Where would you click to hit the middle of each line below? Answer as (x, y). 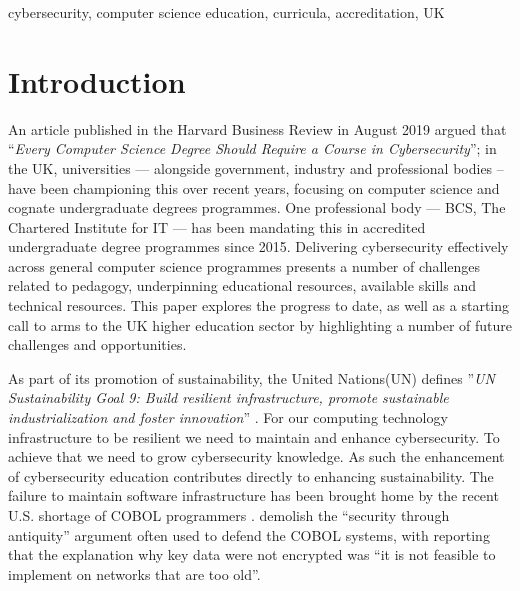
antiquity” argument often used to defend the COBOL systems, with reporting (249, 534)
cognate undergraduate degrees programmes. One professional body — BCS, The (257, 207)
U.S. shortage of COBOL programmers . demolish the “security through (229, 515)
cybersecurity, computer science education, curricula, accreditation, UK (226, 12)
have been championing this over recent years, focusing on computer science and (254, 187)
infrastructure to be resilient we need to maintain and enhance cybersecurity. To (254, 436)
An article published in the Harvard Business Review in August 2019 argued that (257, 128)
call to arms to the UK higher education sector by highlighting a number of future (260, 324)
